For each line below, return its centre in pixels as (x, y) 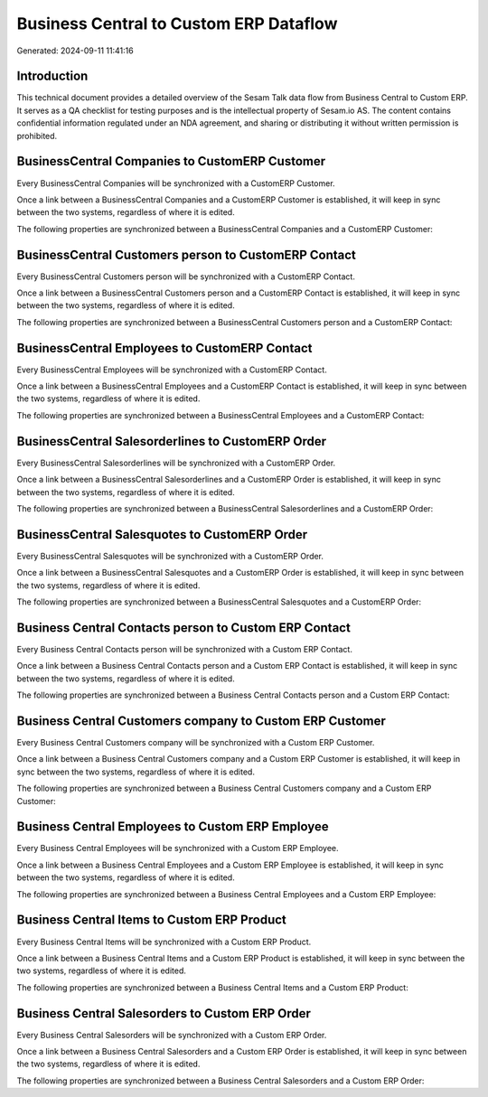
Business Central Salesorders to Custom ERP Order (164, 1013)
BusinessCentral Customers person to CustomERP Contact (187, 254)
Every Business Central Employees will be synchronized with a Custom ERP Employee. (178, 849)
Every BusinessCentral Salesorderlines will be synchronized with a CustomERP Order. (176, 463)
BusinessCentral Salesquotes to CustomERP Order (162, 534)
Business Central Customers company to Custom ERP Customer (201, 721)
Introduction (52, 76)
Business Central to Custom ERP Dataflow (177, 23)
